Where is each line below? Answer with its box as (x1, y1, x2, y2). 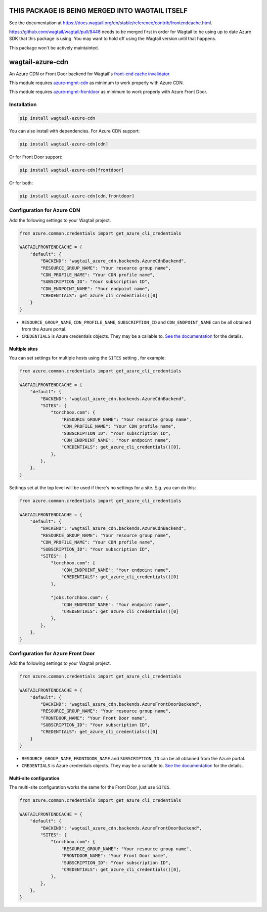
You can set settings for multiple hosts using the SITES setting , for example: (9, 355, 166, 361)
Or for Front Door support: (9, 154, 63, 160)
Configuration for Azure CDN (9, 207, 81, 214)
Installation (9, 101, 37, 108)
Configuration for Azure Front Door (9, 650, 95, 657)
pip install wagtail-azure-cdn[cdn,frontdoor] (19, 193, 134, 199)
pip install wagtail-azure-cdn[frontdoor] (19, 167, 124, 173)
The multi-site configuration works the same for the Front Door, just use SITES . (9, 784, 171, 790)
